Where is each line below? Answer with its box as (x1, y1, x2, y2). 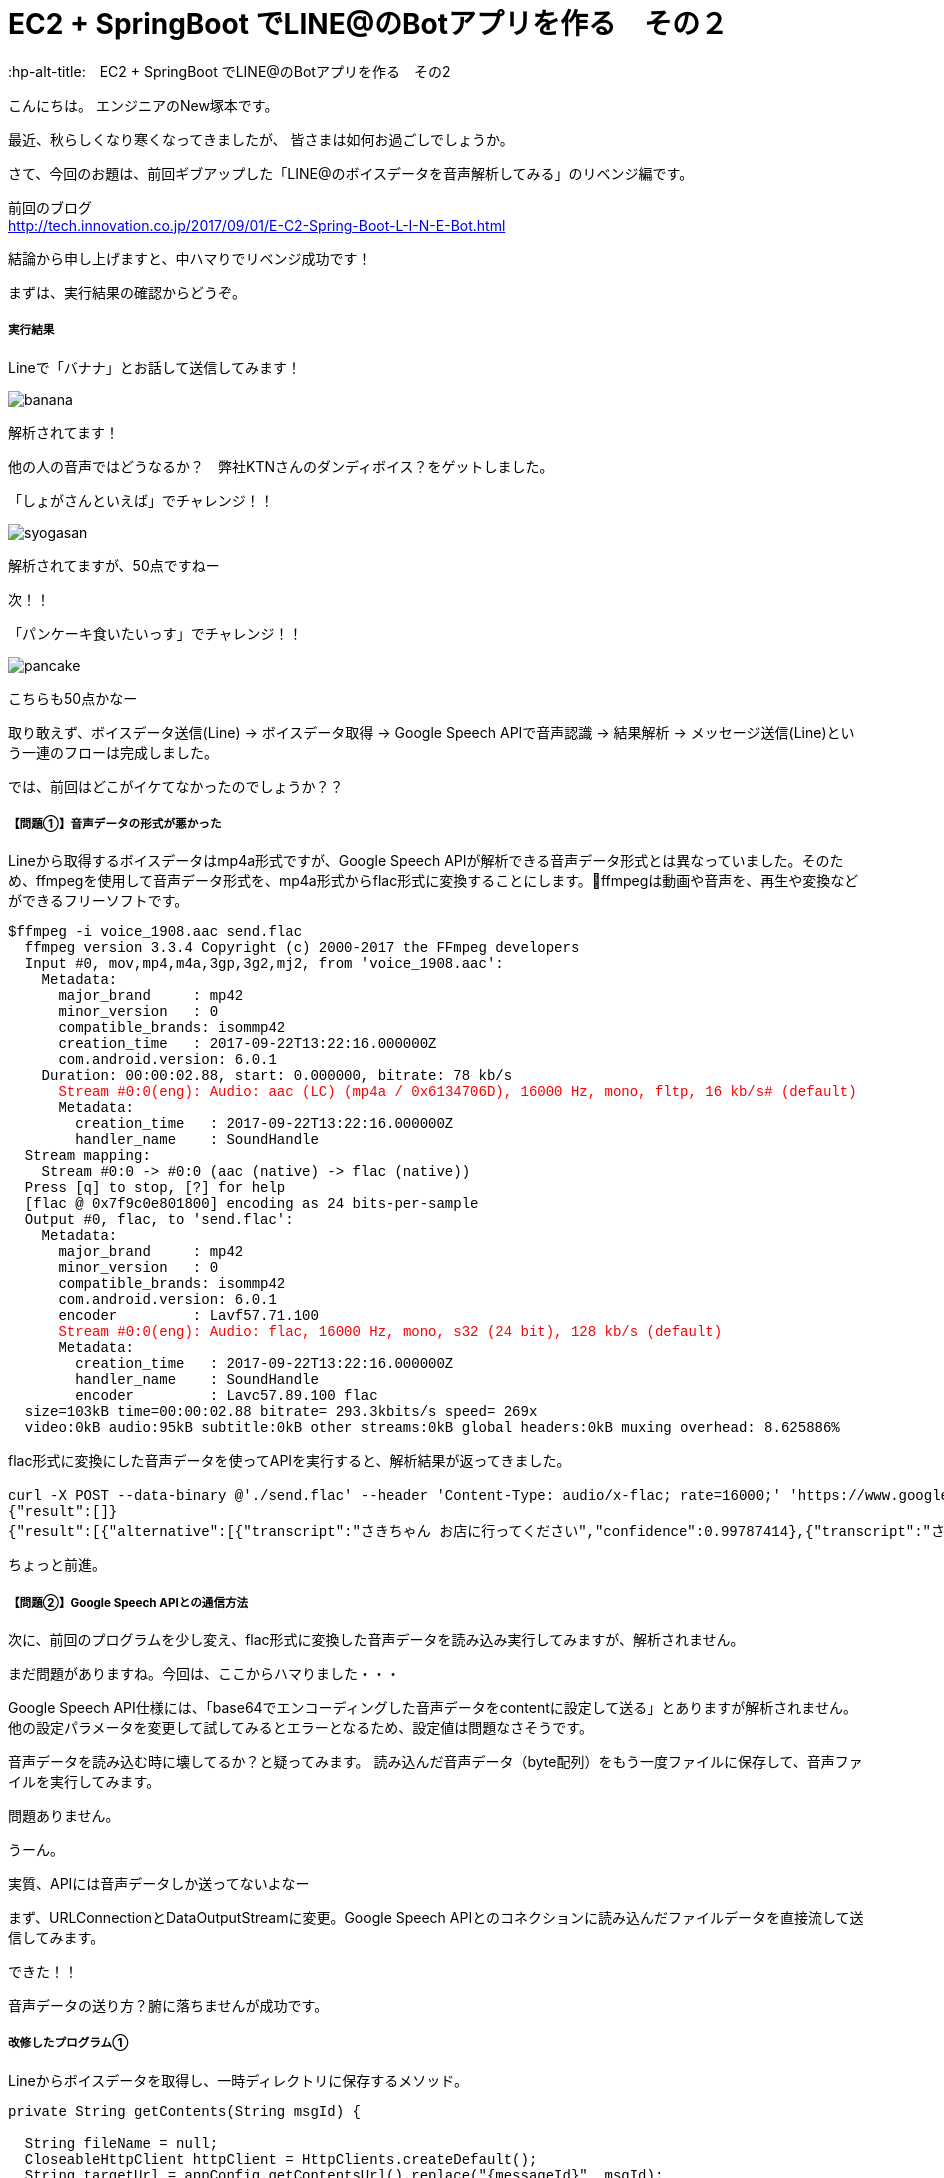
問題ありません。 (8, 1807, 120, 1825)
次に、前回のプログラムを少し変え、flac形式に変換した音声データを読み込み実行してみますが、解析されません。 (8, 1631, 745, 1649)
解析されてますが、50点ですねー (8, 556, 220, 574)
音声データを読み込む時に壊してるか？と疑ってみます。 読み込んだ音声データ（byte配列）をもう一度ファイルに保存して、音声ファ (8, 1753, 863, 1771)
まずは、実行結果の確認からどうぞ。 (8, 283, 246, 301)
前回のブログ (8, 198, 92, 216)
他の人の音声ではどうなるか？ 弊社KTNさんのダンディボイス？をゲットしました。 (8, 457, 554, 475)
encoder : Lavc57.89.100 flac (75, 1388, 378, 1405)
